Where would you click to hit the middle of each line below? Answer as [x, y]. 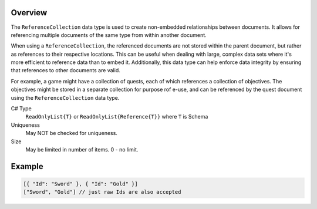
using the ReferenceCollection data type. [65, 97]
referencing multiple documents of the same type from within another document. [109, 35]
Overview [29, 13]
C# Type [21, 109]
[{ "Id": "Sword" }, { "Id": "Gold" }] [80, 184]
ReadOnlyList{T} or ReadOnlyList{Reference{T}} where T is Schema [117, 117]
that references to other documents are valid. [65, 70]
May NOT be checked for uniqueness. [71, 133]
